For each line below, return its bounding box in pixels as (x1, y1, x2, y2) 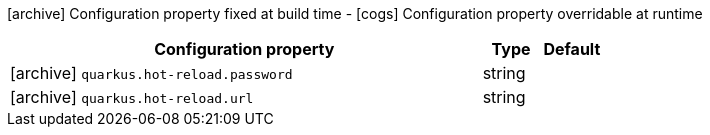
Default (543, 39, 601, 59)
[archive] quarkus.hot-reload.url (10, 87, 254, 107)
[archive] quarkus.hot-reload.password (10, 63, 293, 83)
